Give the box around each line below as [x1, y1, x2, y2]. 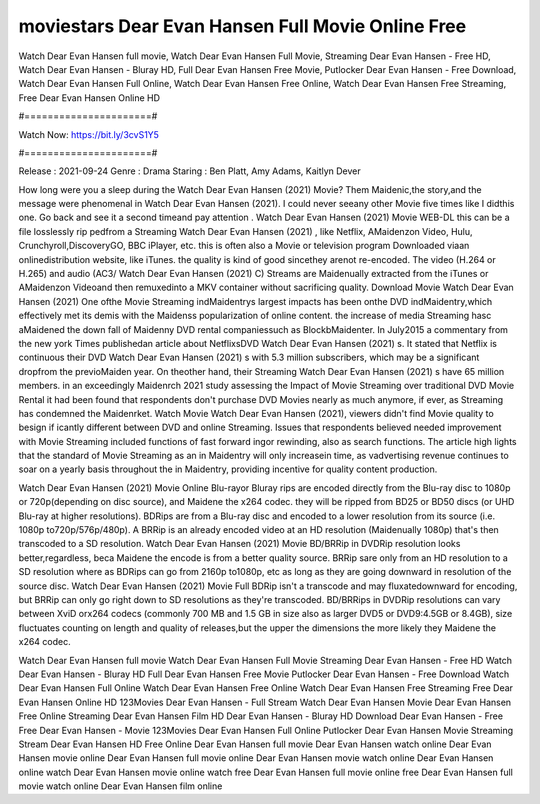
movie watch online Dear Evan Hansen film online [18, 780, 223, 792]
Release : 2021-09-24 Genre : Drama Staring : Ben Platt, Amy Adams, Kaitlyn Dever [18, 165, 362, 177]
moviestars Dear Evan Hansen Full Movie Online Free [18, 15, 467, 37]
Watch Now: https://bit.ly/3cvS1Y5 [18, 128, 160, 140]
